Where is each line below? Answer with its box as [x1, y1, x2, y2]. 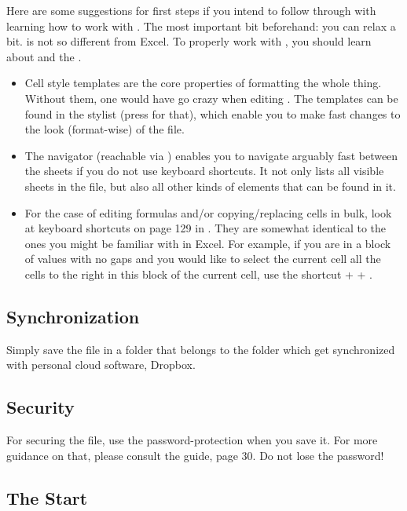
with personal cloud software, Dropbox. [6, 356, 196, 373]
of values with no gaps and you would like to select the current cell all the [24, 250, 381, 267]
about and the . [6, 48, 82, 64]
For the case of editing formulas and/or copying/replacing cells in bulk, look [24, 204, 392, 221]
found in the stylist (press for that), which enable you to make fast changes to [24, 105, 401, 122]
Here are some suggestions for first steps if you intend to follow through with [6, 2, 376, 18]
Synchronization [6, 304, 140, 328]
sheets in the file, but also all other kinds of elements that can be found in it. [24, 177, 396, 194]
